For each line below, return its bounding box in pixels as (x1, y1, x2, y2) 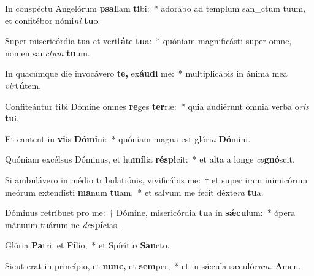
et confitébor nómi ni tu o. (5, 13, 101, 26)
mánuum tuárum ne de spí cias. (5, 218, 120, 231)
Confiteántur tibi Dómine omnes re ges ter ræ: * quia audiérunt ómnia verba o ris (5, 99, 309, 112)
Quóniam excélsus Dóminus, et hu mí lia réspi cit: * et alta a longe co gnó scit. (5, 153, 295, 166)
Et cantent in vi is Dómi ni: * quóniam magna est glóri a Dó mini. (5, 132, 251, 145)
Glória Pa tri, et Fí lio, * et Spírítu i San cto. (5, 239, 170, 251)
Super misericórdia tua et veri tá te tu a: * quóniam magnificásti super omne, (5, 34, 292, 47)
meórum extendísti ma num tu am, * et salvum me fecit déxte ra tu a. (5, 185, 264, 198)
